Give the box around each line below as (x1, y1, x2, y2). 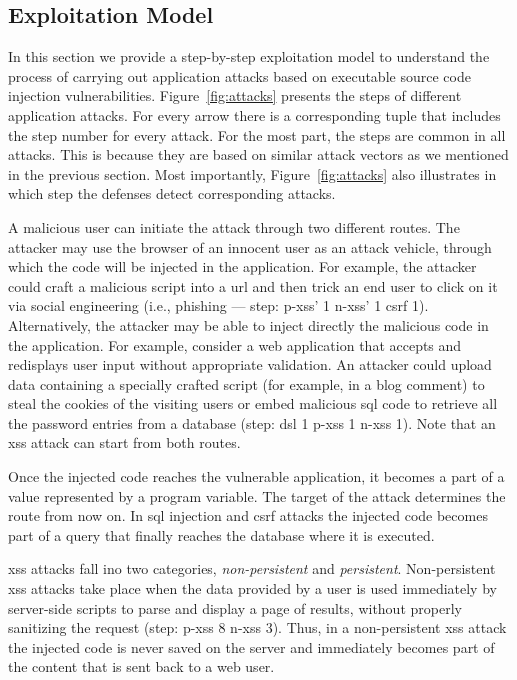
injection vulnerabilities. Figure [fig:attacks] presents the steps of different (8, 85, 462, 106)
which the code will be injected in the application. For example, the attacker (8, 256, 477, 277)
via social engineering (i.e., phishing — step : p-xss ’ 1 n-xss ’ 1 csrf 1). (8, 295, 429, 316)
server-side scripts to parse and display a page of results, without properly (8, 597, 462, 618)
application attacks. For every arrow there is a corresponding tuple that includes (8, 104, 501, 125)
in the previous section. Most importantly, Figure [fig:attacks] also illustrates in (8, 163, 497, 184)
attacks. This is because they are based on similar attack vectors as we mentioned (8, 144, 509, 165)
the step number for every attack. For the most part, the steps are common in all (8, 124, 506, 145)
